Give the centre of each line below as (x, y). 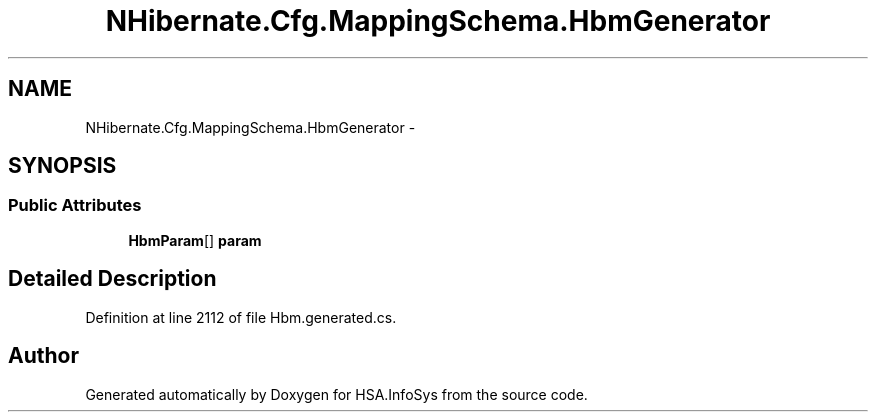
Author (43, 356)
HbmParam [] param (195, 240)
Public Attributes (75, 205)
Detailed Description (112, 279)
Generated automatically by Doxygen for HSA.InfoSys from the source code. (336, 394)
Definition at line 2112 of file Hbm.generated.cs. (241, 317)
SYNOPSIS (62, 166)
